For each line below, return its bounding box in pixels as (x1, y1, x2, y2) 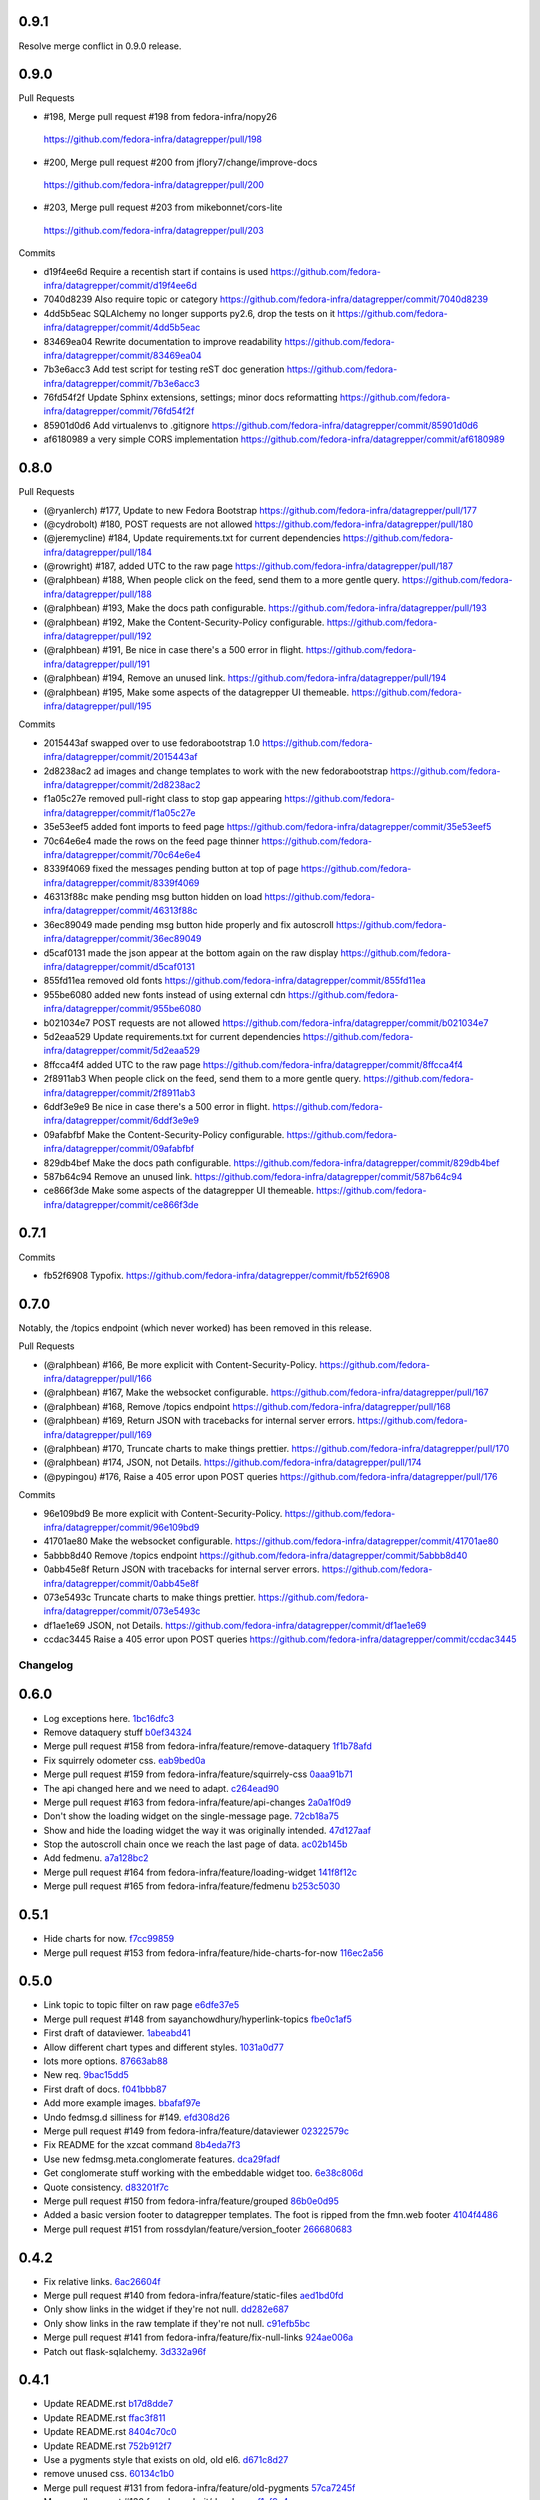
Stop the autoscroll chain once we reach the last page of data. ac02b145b (43, 1838, 348, 1850)
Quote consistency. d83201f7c (43, 2181, 169, 2193)
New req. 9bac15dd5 (43, 2069, 129, 2081)
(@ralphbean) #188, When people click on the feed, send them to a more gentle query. (43, 574, 400, 586)
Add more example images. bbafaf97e (43, 2097, 201, 2109)
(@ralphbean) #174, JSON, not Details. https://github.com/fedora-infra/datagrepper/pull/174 (43, 1456, 422, 1469)
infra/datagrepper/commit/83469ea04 (43, 349, 202, 361)
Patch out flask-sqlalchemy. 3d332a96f (43, 2345, 207, 2357)
